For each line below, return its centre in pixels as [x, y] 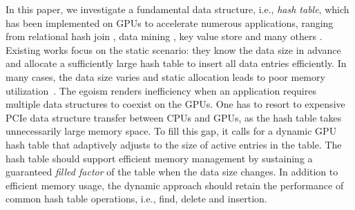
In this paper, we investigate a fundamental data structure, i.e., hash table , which [177, 9]
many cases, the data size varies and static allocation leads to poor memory [165, 76]
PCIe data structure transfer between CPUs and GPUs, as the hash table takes [174, 117]
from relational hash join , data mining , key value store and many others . [164, 36]
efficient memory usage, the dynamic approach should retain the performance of [175, 185]
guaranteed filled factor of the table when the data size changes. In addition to [172, 172]
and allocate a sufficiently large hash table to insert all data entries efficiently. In [176, 63]
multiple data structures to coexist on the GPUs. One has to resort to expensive [175, 104]
